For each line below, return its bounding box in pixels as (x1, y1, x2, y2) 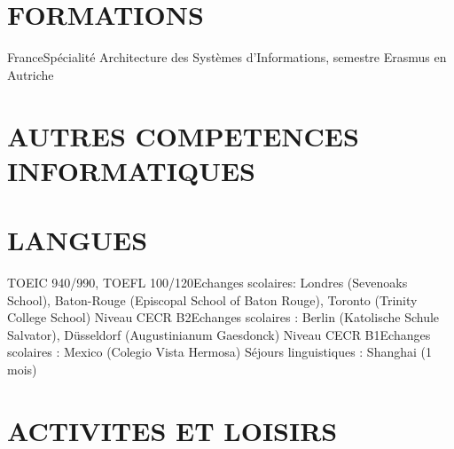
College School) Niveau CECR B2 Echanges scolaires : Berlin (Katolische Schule (7, 308, 440, 327)
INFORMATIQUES (7, 152, 256, 188)
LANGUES (7, 222, 148, 258)
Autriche (7, 65, 54, 83)
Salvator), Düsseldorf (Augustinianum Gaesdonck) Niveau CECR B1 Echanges (7, 325, 431, 343)
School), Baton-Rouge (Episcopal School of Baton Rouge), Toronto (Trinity (7, 290, 418, 309)
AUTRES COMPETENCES (7, 117, 359, 154)
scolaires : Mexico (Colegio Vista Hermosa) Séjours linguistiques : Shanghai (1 (7, 343, 432, 361)
